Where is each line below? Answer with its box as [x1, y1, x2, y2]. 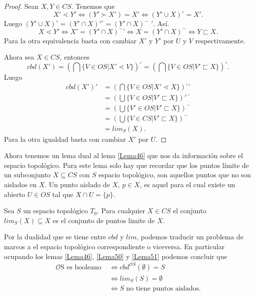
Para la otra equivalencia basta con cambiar [4, 35, 137, 45]
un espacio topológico [23, 205, 88, 216]
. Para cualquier [97, 205, 146, 216]
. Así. [153, 18, 169, 29]
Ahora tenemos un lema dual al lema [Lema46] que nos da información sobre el [4, 150, 243, 161]
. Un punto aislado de [44, 179, 110, 189]
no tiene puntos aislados [126, 285, 199, 292]
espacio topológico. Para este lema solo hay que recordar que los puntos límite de [4, 160, 249, 170]
